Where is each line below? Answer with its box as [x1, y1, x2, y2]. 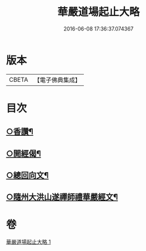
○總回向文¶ [6, 170, 49, 180]
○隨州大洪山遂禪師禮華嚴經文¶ [6, 192, 118, 202]
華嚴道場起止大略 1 [6, 239, 51, 246]
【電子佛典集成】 [33, 76, 81, 84]
